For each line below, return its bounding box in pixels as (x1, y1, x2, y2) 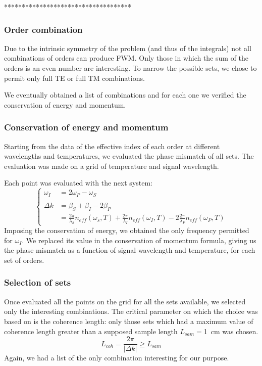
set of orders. (4, 254, 44, 265)
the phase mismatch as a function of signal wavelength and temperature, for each (4, 245, 255, 255)
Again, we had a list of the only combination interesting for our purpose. (4, 352, 229, 363)
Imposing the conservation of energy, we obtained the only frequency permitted (4, 225, 249, 236)
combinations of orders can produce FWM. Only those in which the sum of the (4, 53, 249, 63)
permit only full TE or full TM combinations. (4, 72, 145, 83)
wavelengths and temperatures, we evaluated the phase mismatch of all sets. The (4, 151, 254, 161)
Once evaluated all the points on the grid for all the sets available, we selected (4, 296, 246, 306)
